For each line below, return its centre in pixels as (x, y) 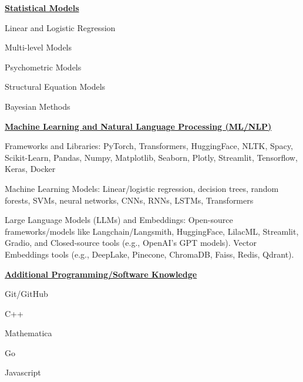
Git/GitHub (26, 294)
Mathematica (28, 333)
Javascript (23, 372)
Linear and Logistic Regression (60, 27)
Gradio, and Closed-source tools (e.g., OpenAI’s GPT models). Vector (131, 243)
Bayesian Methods (38, 106)
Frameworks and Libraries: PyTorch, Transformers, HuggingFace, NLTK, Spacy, (149, 146)
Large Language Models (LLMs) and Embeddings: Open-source (119, 220)
